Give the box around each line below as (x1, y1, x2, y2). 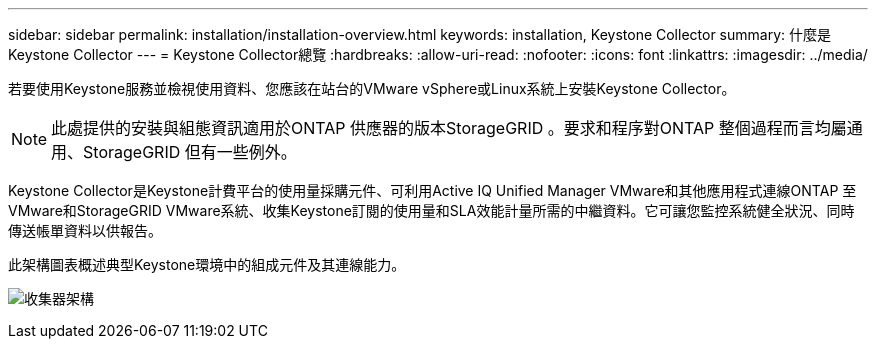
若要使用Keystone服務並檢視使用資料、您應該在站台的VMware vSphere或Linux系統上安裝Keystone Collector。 (8, 80, 736, 97)
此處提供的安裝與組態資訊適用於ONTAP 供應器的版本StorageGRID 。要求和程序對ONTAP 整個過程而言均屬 (51, 118, 847, 138)
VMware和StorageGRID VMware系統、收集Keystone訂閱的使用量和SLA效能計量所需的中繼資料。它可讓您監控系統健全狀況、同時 (8, 202, 855, 219)
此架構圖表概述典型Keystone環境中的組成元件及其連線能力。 (8, 256, 406, 273)
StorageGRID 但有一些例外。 (83, 142, 297, 162)
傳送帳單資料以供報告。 (8, 222, 162, 239)
